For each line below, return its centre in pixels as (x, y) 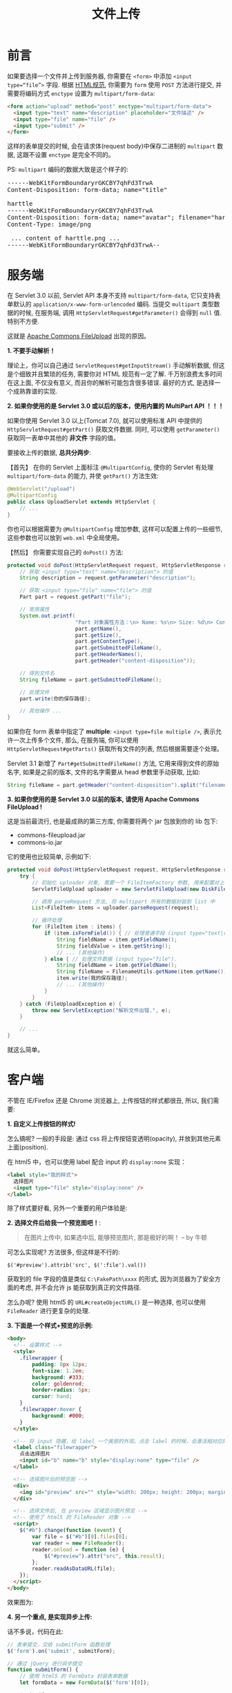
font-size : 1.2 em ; (58, 1371)
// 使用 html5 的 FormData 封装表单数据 (74, 1676)
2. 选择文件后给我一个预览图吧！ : (54, 1223)
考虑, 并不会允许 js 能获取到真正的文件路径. (80, 1288)
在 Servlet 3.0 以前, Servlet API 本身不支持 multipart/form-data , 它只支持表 (114, 296)
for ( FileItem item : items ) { (77, 927)
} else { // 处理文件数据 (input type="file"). (110, 959)
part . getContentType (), (109, 642)
